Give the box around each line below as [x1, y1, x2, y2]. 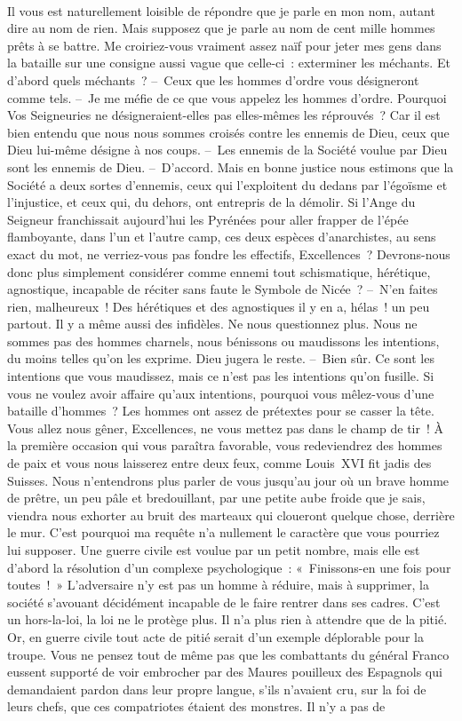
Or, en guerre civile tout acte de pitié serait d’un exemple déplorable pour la [7, 627, 424, 646]
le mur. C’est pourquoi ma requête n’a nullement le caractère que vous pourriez [7, 523, 440, 542]
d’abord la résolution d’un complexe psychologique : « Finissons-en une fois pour [7, 558, 451, 576]
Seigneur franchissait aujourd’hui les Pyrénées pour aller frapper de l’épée [7, 210, 409, 228]
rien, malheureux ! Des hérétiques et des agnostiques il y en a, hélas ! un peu [7, 297, 430, 315]
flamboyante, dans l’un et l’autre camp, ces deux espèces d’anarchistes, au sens [7, 227, 436, 246]
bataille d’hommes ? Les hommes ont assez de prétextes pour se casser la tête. [7, 401, 434, 420]
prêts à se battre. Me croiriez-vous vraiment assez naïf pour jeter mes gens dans [7, 36, 442, 54]
